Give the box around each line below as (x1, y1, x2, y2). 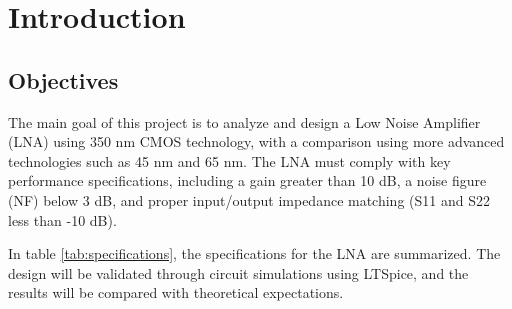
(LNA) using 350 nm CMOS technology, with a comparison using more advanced (8, 131, 505, 152)
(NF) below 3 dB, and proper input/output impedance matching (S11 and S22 (8, 189, 490, 210)
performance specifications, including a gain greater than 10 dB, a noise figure (8, 170, 487, 191)
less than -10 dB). (8, 209, 117, 230)
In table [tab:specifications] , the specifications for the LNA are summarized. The (8, 243, 501, 264)
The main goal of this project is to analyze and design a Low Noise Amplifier (8, 111, 481, 132)
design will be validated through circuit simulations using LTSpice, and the (8, 262, 469, 283)
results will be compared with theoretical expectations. (8, 282, 344, 303)
